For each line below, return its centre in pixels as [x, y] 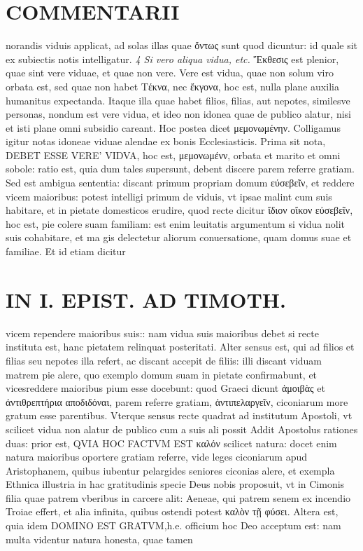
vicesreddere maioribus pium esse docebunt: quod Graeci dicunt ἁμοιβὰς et [165, 388]
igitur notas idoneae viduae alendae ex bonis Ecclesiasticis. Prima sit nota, [166, 141]
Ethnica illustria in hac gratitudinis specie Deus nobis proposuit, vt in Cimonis [175, 484]
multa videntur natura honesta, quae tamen [99, 539]
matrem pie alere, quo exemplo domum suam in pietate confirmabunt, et [162, 374]
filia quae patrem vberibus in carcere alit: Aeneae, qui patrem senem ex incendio [178, 497]
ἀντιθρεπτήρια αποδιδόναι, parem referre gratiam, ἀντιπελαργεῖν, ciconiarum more [177, 401]
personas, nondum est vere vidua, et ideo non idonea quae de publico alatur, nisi [178, 114]
